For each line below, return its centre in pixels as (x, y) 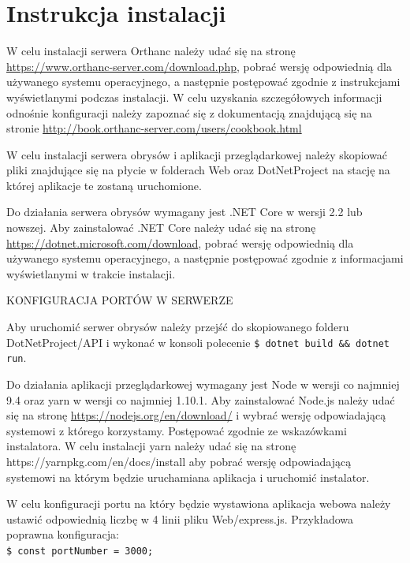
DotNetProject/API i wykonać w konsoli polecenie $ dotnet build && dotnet (198, 342)
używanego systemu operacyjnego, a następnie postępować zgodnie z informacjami (205, 258)
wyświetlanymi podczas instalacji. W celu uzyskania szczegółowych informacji (194, 97)
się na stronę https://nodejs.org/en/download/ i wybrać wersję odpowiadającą (196, 415)
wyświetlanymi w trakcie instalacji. (91, 273)
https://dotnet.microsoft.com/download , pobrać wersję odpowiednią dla (180, 242)
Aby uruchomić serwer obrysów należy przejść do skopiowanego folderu (178, 327)
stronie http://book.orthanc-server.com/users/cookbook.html (154, 128)
